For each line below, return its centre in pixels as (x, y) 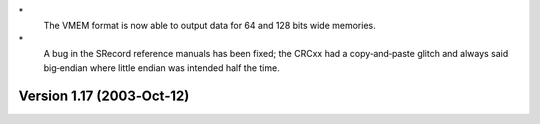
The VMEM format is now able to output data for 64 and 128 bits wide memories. (209, 26)
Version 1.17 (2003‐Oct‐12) (104, 96)
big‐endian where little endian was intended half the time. (161, 67)
